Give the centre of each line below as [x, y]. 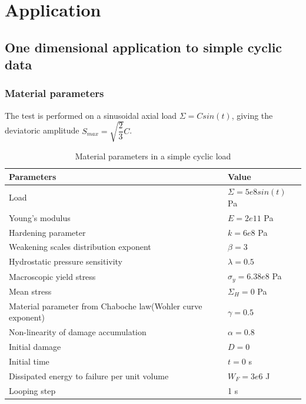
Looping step [32, 390]
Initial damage [35, 346]
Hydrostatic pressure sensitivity [66, 261]
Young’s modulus [40, 217]
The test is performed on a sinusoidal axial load [91, 115]
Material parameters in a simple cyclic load [153, 156]
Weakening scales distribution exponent [80, 247]
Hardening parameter [47, 232]
